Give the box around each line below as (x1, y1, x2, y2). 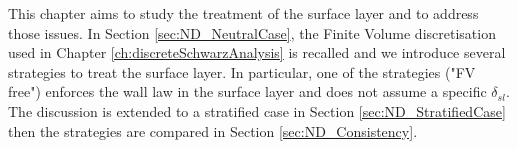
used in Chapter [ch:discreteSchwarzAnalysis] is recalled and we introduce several (8, 42, 506, 63)
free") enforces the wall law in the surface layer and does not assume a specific (8, 81, 487, 102)
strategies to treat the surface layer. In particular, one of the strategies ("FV (8, 61, 476, 82)
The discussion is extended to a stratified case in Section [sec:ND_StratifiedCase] (8, 100, 506, 121)
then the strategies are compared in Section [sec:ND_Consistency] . (8, 120, 418, 141)
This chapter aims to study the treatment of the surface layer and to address (8, 3, 479, 23)
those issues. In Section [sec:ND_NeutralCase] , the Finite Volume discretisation (8, 22, 496, 43)
